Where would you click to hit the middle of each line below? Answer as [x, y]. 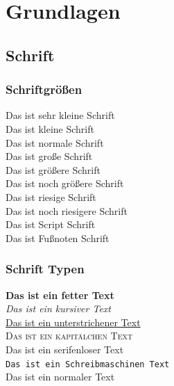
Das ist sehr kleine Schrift [60, 115]
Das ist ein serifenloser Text [65, 349]
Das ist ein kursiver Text [58, 308]
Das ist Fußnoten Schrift [58, 238]
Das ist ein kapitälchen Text [69, 336]
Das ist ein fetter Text [60, 295]
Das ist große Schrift [49, 156]
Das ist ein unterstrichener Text [73, 322]
